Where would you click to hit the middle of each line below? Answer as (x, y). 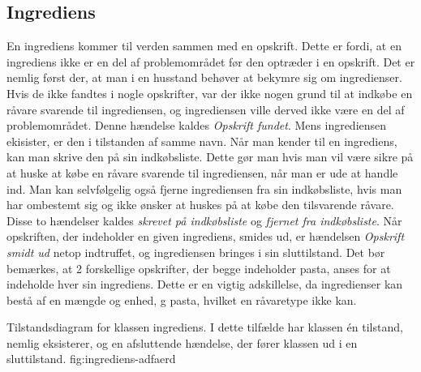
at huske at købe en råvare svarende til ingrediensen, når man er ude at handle (202, 172)
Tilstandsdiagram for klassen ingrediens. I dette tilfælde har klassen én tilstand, (205, 327)
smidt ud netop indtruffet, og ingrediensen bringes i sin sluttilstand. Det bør (196, 252)
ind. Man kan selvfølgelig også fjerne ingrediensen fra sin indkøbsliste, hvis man (204, 188)
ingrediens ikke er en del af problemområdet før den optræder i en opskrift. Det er (211, 61)
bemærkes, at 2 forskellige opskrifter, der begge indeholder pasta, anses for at (199, 268)
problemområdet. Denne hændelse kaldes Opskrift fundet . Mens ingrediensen (197, 125)
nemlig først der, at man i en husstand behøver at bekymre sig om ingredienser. (204, 77)
